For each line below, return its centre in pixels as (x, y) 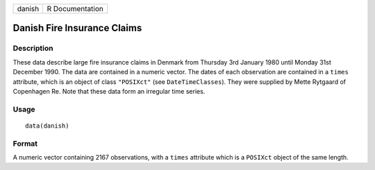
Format (25, 144)
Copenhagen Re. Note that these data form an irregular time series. (109, 91)
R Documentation (75, 9)
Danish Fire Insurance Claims (77, 28)
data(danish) (47, 126)
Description (33, 49)
